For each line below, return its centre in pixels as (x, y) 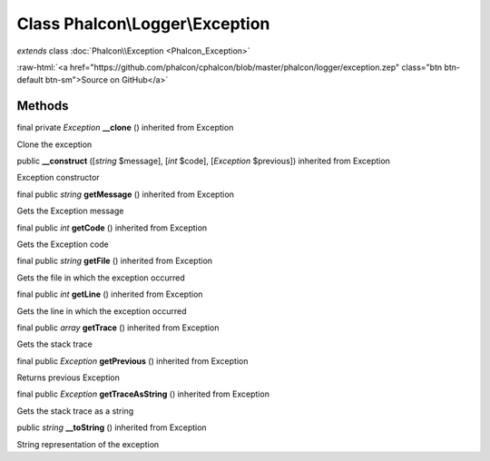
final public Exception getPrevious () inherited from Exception (132, 361)
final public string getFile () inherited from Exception (115, 261)
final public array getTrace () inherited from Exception (118, 328)
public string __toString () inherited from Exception (112, 427)
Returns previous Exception (68, 378)
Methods (43, 106)
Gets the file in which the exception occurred (101, 278)
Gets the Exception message (70, 211)
